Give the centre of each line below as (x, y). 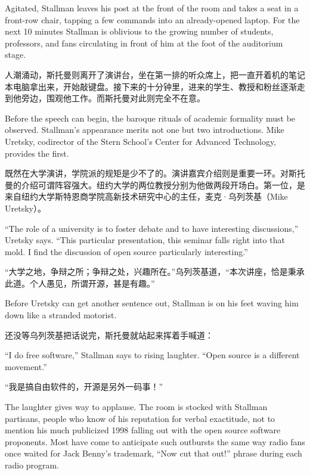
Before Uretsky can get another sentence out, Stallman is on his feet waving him (152, 303)
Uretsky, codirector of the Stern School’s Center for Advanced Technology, (141, 141)
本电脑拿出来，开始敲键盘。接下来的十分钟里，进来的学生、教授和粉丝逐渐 (151, 86)
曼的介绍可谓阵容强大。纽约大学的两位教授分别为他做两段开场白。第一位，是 (155, 184)
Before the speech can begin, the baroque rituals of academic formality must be (150, 118)
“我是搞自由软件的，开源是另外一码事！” (84, 386)
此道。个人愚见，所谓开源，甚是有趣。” (80, 283)
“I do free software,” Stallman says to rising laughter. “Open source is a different (152, 355)
